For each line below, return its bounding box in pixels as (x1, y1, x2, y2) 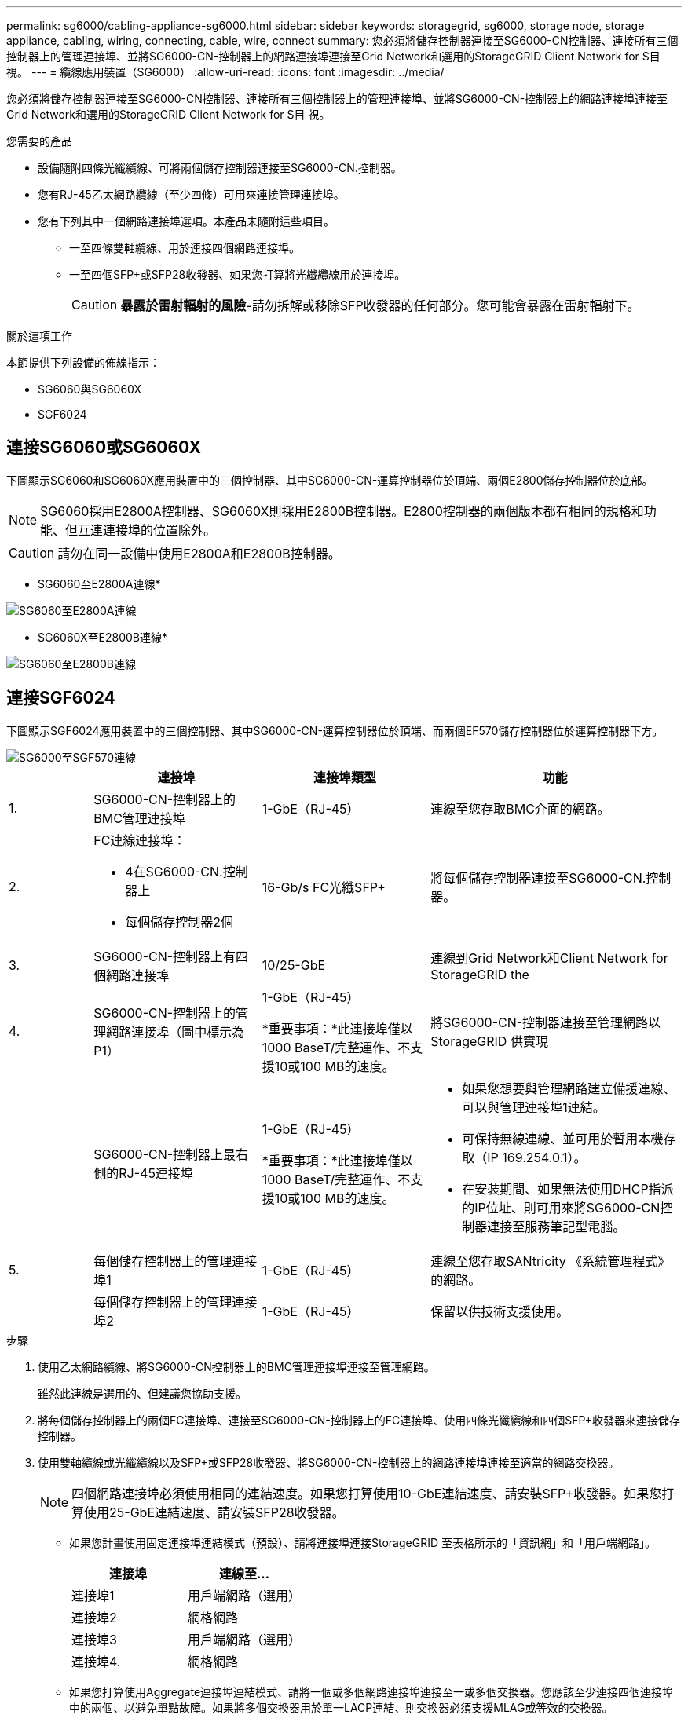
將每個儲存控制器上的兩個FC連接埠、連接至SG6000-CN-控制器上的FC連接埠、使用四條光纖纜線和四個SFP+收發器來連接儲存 (38, 1413, 681, 1427)
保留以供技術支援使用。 (430, 1303, 569, 1319)
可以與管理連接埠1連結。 (462, 1099, 606, 1115)
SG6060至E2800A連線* (38, 576, 161, 591)
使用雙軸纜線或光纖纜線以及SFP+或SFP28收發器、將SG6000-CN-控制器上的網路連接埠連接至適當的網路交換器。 (38, 1455, 620, 1469)
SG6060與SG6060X (38, 382, 141, 396)
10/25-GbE (262, 956, 326, 973)
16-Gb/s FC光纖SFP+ (262, 879, 386, 895)
